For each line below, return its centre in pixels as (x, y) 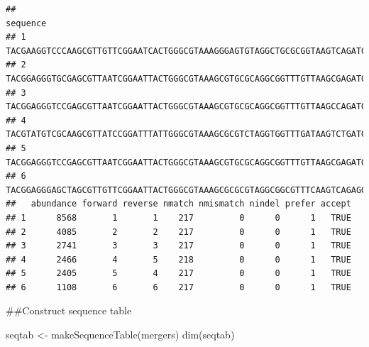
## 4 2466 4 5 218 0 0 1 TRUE (178, 259)
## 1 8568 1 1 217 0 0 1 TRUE (178, 217)
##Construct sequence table (69, 310)
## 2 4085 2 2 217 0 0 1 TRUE (178, 232)
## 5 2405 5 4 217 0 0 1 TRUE (178, 274)
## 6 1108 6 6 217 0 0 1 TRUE (178, 287)
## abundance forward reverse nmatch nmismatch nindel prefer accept (178, 204)
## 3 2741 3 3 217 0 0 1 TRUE (178, 246)
